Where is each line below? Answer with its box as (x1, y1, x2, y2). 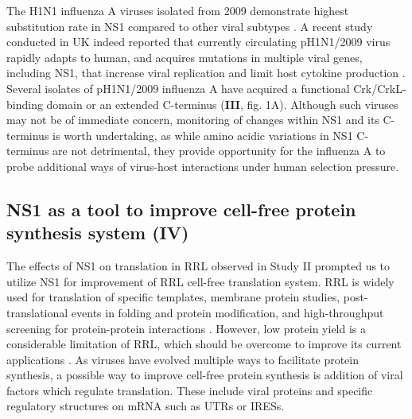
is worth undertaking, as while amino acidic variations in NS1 (52, 126, 353, 143)
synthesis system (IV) (6, 220, 189, 245)
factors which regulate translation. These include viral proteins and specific (6, 382, 373, 398)
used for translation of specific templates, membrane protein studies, (6, 289, 340, 305)
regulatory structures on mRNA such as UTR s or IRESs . (6, 398, 285, 414)
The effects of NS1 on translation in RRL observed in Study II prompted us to (6, 258, 391, 274)
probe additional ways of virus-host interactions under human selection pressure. (6, 157, 399, 174)
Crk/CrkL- (353, 80, 406, 96)
